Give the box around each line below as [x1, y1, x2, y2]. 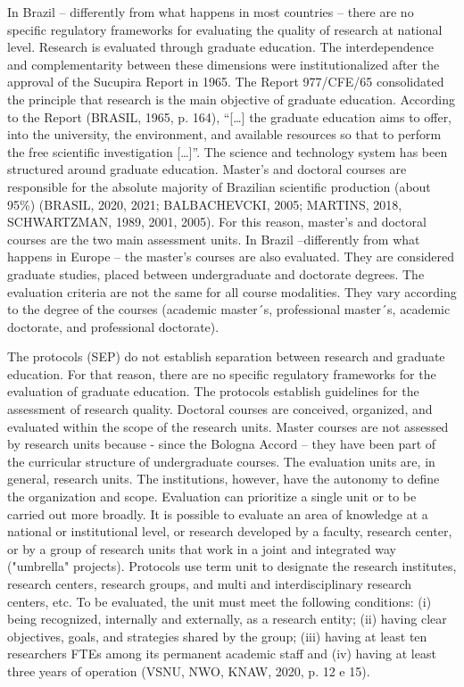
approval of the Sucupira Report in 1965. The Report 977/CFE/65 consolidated [7, 72, 444, 91]
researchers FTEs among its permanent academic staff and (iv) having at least [7, 644, 436, 663]
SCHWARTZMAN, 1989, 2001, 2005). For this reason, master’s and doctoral [7, 212, 427, 231]
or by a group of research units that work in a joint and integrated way [7, 539, 396, 558]
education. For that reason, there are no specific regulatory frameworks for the [7, 364, 436, 383]
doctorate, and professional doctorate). [7, 317, 220, 335]
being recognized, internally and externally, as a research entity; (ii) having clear [7, 609, 447, 628]
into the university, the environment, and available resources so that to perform [7, 125, 442, 144]
